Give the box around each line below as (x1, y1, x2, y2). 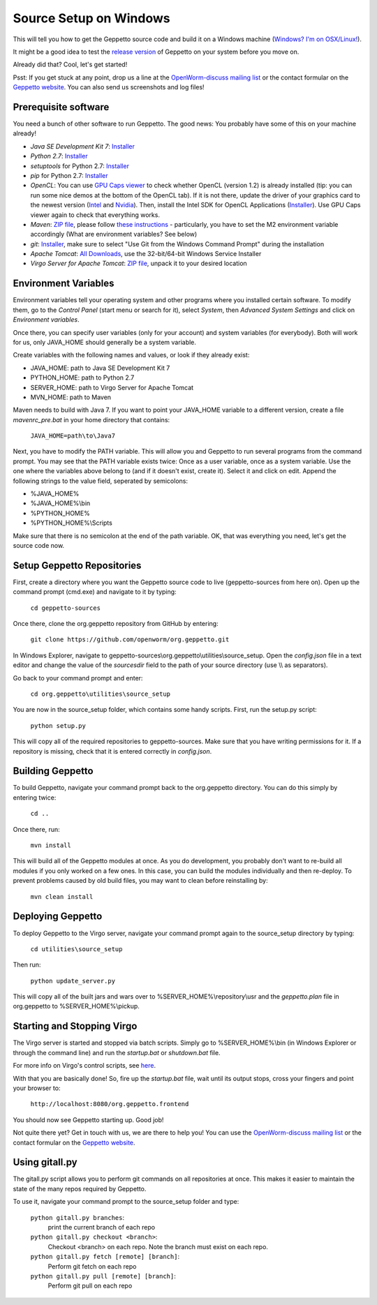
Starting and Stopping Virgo (13, 1020, 138, 1032)
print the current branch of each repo (47, 1223, 156, 1231)
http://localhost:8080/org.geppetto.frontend (30, 1100, 189, 1108)
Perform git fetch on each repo (47, 1262, 137, 1270)
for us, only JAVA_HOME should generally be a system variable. (13, 338, 197, 346)
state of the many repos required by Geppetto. (13, 1184, 147, 1193)
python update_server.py (30, 977, 115, 985)
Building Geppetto (13, 765, 94, 777)
